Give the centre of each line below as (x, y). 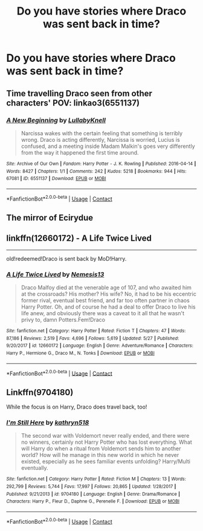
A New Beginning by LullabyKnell (56, 120)
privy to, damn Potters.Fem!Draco (63, 320)
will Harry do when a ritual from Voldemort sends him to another (101, 449)
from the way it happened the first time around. (80, 152)
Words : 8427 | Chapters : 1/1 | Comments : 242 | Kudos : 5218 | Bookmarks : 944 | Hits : (96, 171)
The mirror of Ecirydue (50, 217)
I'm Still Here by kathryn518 (48, 422)
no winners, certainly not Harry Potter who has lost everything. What (106, 442)
